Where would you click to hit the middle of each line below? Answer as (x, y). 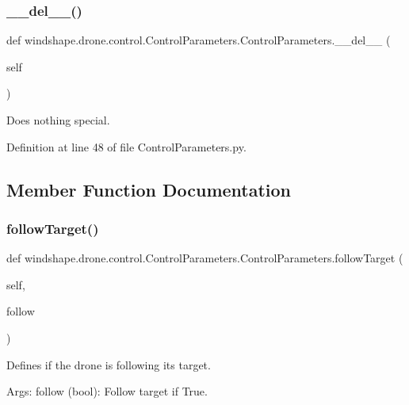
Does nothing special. (58, 120)
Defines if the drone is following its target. (109, 364)
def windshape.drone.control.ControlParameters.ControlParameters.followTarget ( (205, 258)
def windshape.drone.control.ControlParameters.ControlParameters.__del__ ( (199, 40)
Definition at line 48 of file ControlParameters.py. (126, 146)
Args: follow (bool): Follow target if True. (107, 391)
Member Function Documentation (149, 189)
